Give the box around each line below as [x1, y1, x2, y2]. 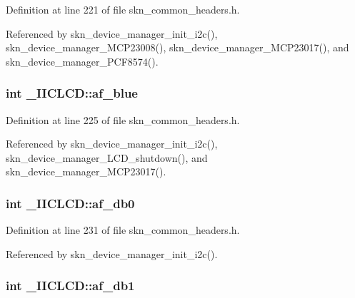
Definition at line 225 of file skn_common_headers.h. [6, 112, 240, 127]
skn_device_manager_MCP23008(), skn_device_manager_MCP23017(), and [6, 40, 349, 55]
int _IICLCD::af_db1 [6, 277, 135, 294]
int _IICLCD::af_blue [6, 84, 138, 102]
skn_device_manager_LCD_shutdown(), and [6, 150, 208, 165]
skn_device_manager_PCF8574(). [6, 53, 159, 68]
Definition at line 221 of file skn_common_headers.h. [6, 2, 240, 16]
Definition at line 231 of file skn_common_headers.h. [6, 222, 240, 237]
